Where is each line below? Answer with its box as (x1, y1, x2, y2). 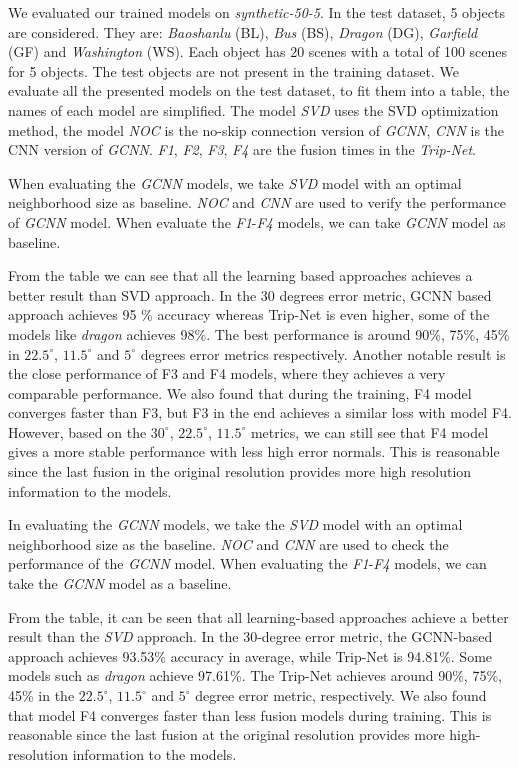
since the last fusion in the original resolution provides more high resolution (8, 461, 472, 482)
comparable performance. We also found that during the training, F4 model (8, 382, 472, 403)
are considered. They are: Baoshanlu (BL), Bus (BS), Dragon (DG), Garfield (8, 21, 478, 42)
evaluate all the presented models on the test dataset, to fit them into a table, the (8, 80, 510, 101)
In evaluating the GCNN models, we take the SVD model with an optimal (8, 514, 463, 535)
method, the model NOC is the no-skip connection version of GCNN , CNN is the (8, 119, 505, 140)
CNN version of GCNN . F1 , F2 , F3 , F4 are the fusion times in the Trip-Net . (8, 139, 477, 160)
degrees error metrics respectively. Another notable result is (140, 343, 506, 364)
